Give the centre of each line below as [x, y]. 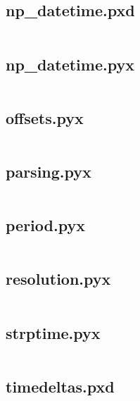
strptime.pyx [53, 332]
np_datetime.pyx [70, 64]
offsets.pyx [45, 117]
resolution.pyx [58, 279]
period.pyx [45, 225]
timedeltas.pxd [60, 386]
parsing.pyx [49, 171]
